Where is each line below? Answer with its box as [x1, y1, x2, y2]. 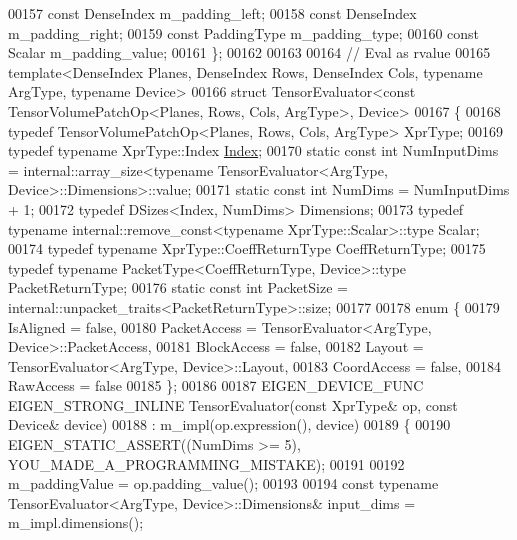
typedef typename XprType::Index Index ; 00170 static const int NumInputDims [8, 140, 499, 161]
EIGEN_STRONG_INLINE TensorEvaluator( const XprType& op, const [8, 394, 458, 415]
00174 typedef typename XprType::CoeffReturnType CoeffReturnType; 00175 [8, 238, 486, 259]
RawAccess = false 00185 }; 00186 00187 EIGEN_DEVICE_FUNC [8, 375, 424, 396]
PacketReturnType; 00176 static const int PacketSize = [8, 277, 348, 298]
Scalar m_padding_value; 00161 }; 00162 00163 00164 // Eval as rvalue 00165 [8, 42, 491, 63]
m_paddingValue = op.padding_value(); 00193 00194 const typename [8, 473, 439, 494]
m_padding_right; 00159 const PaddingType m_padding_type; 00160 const [8, 22, 480, 43]
